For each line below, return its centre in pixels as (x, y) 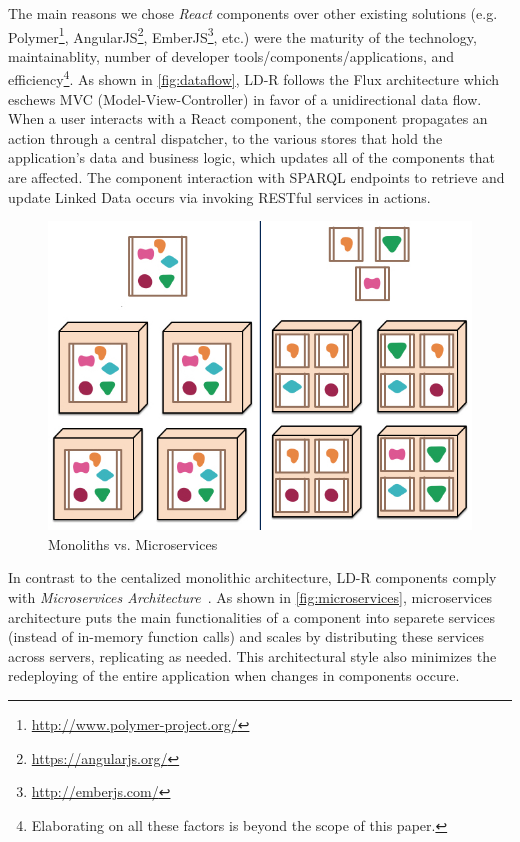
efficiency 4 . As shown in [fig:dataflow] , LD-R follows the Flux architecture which (254, 78)
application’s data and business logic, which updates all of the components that (251, 157)
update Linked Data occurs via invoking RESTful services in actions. (219, 196)
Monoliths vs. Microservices (133, 543)
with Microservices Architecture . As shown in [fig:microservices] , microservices (250, 596)
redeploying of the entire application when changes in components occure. (234, 675)
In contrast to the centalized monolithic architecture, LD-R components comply (252, 577)
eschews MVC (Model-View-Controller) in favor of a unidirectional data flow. (245, 98)
